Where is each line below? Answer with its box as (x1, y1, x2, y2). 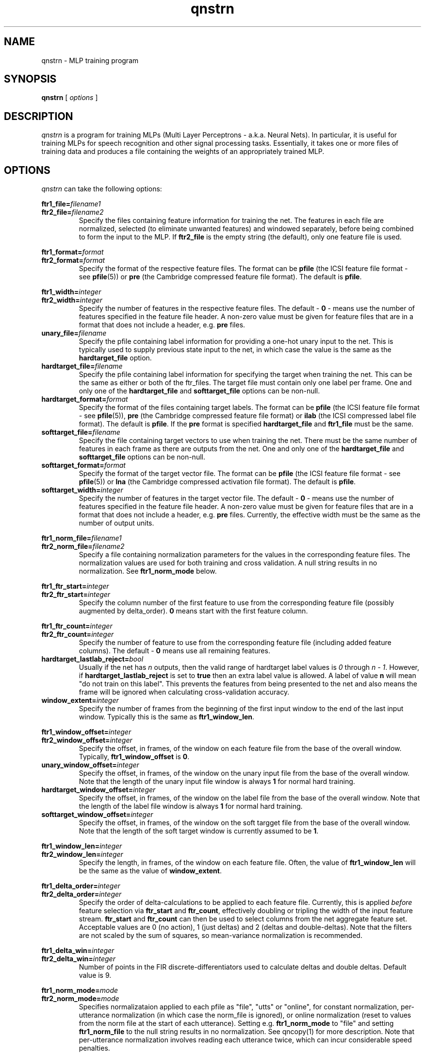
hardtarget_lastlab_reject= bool (41, 655, 144, 664)
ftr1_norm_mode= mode (41, 986, 118, 995)
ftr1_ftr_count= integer (41, 622, 113, 630)
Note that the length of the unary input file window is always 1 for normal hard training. (79, 777, 355, 786)
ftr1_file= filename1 (41, 200, 101, 208)
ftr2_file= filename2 (41, 208, 104, 217)
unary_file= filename (41, 329, 107, 338)
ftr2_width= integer (41, 296, 102, 305)
